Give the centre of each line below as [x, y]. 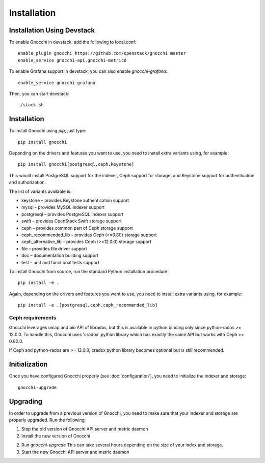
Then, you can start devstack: [39, 94]
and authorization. [27, 183]
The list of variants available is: [40, 191]
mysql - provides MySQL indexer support [63, 207]
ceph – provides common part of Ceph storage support [77, 228]
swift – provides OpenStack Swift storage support [72, 221]
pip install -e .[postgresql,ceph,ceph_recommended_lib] [88, 305]
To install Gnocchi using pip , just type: [48, 131]
